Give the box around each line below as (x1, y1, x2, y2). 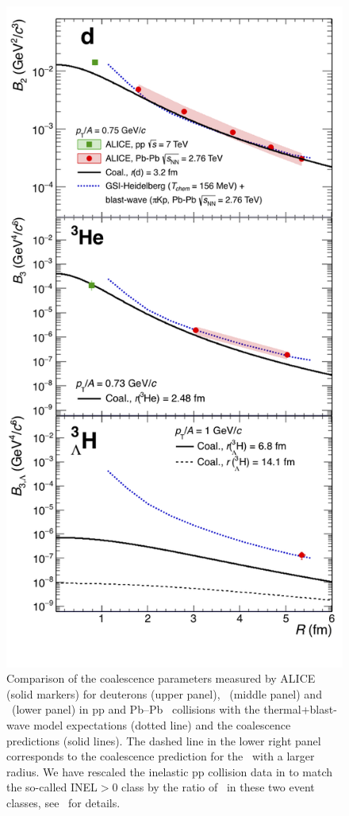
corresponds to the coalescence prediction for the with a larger (6, 748, 315, 764)
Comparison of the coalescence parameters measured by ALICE (6, 670, 316, 687)
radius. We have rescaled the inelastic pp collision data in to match (6, 763, 333, 779)
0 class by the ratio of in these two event (112, 779, 315, 795)
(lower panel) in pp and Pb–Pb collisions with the (11, 701, 260, 718)
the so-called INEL (6, 779, 98, 795)
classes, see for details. (6, 794, 121, 810)
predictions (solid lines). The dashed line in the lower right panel (6, 732, 321, 749)
